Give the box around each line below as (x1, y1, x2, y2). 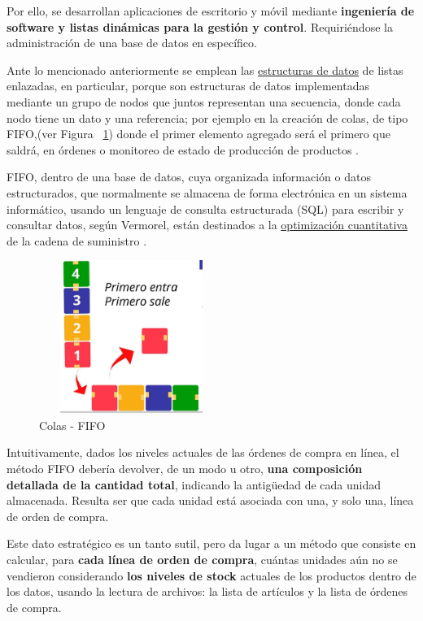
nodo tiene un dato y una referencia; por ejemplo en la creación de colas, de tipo (7, 109, 408, 126)
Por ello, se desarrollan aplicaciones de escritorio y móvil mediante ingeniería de (7, 2, 415, 19)
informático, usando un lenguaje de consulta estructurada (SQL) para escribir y (7, 200, 404, 217)
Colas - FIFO (39, 416, 106, 433)
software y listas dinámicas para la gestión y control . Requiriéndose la (7, 18, 393, 35)
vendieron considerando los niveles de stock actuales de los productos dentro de (7, 567, 416, 584)
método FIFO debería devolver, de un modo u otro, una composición (7, 460, 363, 477)
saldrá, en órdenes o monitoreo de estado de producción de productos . (7, 141, 359, 158)
